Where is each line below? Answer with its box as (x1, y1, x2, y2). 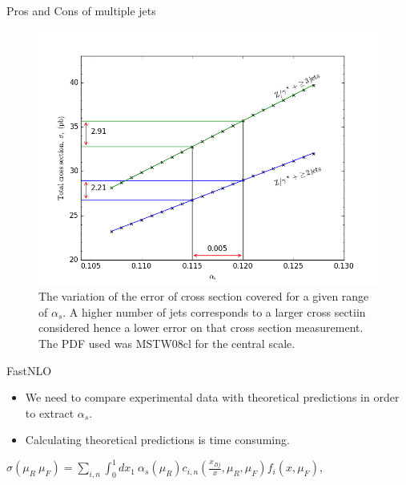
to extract (25, 404, 74, 421)
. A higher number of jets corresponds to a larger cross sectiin (62, 303, 366, 320)
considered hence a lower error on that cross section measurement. (38, 319, 364, 336)
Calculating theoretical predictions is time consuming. (25, 431, 290, 448)
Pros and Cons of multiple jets (6, 2, 156, 18)
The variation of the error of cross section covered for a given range (38, 288, 369, 305)
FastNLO (6, 362, 52, 378)
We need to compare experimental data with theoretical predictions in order (25, 389, 400, 406)
